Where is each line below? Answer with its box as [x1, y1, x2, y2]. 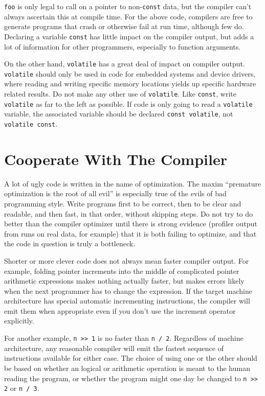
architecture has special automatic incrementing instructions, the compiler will [4, 295, 250, 306]
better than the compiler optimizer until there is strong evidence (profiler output [4, 218, 257, 229]
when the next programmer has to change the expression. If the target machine [4, 285, 252, 296]
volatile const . [4, 118, 58, 129]
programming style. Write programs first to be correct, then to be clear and [4, 198, 241, 208]
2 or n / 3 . [4, 383, 39, 393]
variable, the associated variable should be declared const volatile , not [4, 108, 233, 119]
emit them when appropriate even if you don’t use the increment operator [4, 305, 236, 316]
